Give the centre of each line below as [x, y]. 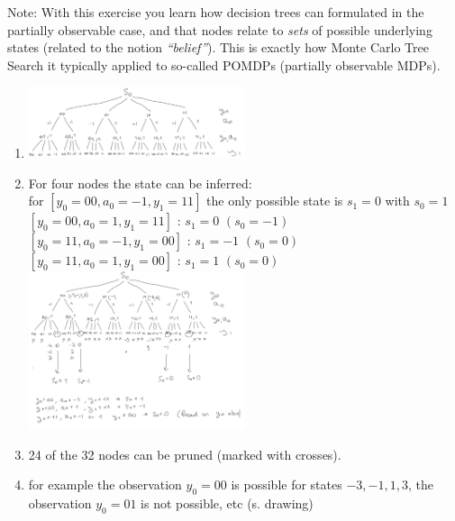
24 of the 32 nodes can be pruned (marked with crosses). [185, 454]
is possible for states [287, 484]
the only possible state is [275, 201]
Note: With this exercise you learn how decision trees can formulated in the [216, 12]
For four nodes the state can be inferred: [140, 183]
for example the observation [105, 484]
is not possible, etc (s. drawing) [227, 503]
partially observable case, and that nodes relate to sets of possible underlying [220, 29]
